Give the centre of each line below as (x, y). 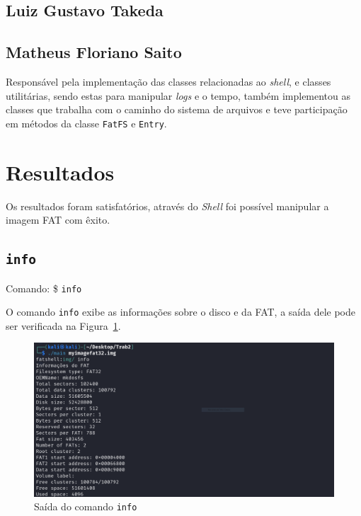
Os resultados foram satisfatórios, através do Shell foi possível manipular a (167, 206)
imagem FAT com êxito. (58, 220)
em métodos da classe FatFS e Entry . (86, 123)
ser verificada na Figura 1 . (63, 325)
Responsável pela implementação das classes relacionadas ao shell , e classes (168, 81)
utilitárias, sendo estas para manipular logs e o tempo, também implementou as (178, 95)
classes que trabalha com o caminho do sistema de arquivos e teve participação (177, 109)
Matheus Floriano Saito (94, 52)
